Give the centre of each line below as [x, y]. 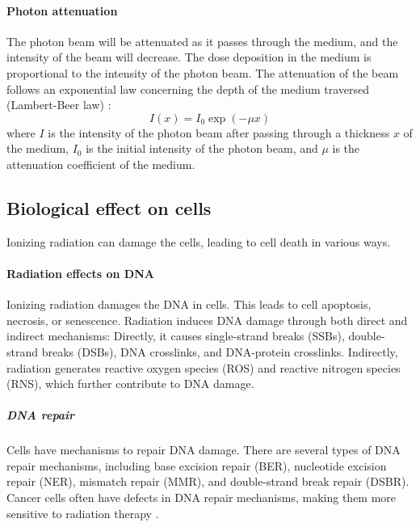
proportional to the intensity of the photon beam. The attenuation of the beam [203, 72]
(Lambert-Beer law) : [59, 105]
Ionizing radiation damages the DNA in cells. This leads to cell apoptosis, [189, 304]
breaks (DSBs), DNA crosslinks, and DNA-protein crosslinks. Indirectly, [220, 351]
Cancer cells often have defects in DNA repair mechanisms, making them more [202, 497]
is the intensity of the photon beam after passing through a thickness [219, 132]
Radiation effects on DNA [80, 273]
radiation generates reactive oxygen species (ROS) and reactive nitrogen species [204, 367]
